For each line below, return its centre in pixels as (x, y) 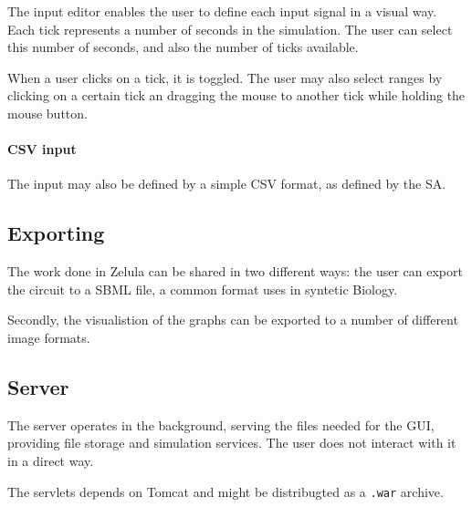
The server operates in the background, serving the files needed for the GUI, (221, 424)
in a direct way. (51, 460)
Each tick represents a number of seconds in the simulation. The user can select (230, 29)
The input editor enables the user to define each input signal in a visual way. (222, 11)
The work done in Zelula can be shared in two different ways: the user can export (235, 271)
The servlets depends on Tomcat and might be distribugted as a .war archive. (226, 491)
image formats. (49, 337)
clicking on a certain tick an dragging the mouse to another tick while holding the (236, 95)
